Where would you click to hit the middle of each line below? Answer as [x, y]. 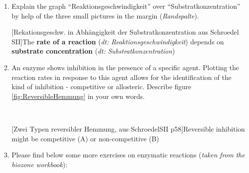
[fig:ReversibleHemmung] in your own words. [78, 96]
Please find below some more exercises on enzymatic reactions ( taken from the [128, 155]
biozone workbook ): [39, 164]
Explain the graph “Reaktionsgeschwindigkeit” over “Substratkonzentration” [126, 6]
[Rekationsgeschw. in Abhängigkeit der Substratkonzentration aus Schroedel [125, 32]
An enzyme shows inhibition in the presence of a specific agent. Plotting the [125, 67]
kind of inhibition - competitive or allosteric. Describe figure [101, 86]
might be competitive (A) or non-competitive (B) [85, 138]
